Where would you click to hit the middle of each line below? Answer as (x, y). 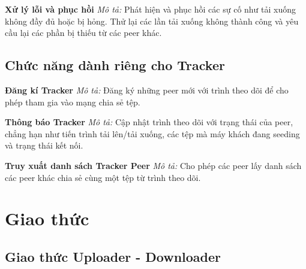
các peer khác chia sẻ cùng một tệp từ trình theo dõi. (103, 177)
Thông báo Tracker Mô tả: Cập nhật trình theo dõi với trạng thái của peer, (149, 122)
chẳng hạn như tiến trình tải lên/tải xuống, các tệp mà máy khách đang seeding (152, 133)
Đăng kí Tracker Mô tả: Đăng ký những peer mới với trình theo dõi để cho (147, 90)
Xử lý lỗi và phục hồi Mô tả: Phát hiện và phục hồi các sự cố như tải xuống (151, 9)
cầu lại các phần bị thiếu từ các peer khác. (83, 33)
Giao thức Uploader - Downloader (113, 256)
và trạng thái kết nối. (44, 145)
